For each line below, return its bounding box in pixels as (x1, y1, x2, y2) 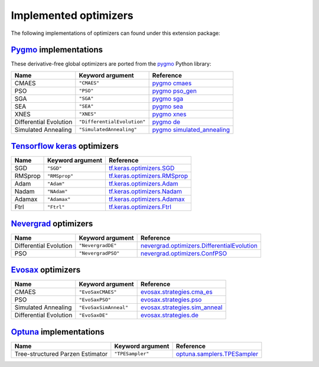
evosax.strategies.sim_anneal (140, 303, 223, 311)
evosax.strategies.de (140, 311, 199, 319)
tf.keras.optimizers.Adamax (109, 195, 185, 203)
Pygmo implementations (11, 45, 103, 55)
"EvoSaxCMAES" (79, 288, 117, 295)
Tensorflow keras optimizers (11, 141, 119, 151)
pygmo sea (152, 102, 183, 111)
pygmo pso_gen (152, 86, 197, 95)
